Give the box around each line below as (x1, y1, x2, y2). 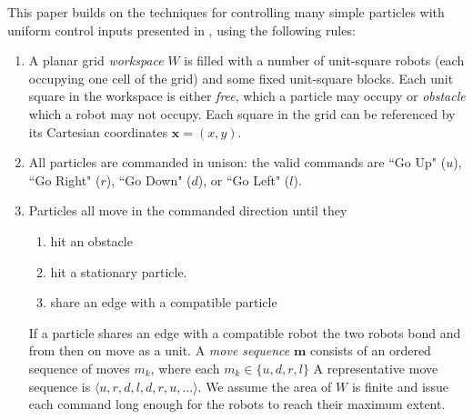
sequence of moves (28, 358, 130, 377)
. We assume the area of (197, 376, 332, 395)
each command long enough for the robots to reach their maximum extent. (28, 394, 446, 414)
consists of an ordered (309, 341, 431, 360)
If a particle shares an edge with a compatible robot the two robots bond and (28, 323, 461, 342)
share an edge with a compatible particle (50, 293, 277, 312)
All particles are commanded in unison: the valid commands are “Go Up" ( (28, 153, 447, 172)
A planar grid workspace (28, 51, 164, 70)
